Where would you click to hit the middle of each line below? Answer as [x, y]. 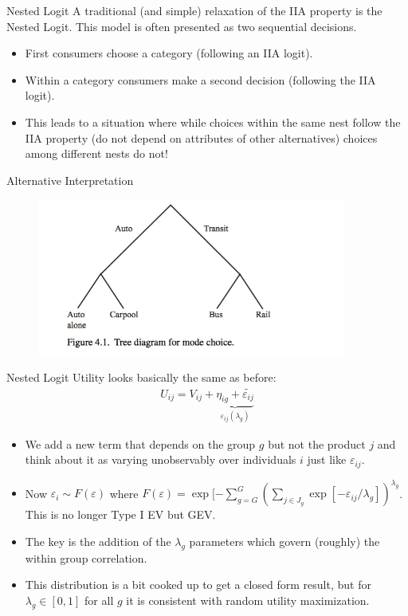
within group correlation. [86, 557]
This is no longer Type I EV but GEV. [120, 514]
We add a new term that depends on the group [140, 443]
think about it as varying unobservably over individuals [161, 459]
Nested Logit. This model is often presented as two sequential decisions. [182, 26]
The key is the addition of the [98, 541]
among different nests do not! [96, 153]
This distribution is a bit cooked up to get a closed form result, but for [198, 585]
